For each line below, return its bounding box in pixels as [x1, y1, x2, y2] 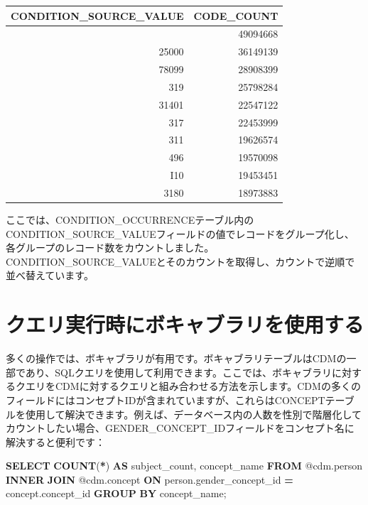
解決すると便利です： [6, 434, 105, 449]
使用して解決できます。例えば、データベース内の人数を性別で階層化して [25, 406, 362, 421]
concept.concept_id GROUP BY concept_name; [6, 486, 227, 501]
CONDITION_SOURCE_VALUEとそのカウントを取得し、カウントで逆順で [6, 254, 355, 268]
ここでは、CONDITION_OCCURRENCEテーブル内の [6, 212, 254, 227]
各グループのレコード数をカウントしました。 [6, 240, 215, 255]
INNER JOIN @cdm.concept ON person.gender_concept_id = [6, 472, 293, 487]
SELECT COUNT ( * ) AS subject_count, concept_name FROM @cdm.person [6, 458, 363, 473]
